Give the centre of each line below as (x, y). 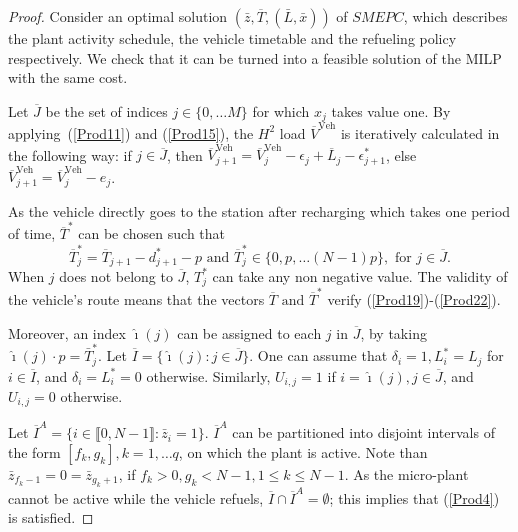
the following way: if (70, 154)
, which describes (455, 16)
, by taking (393, 332)
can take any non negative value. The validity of (360, 275)
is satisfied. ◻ (51, 517)
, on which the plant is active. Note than (303, 451)
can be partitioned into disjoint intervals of (363, 432)
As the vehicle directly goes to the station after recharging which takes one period (259, 210)
